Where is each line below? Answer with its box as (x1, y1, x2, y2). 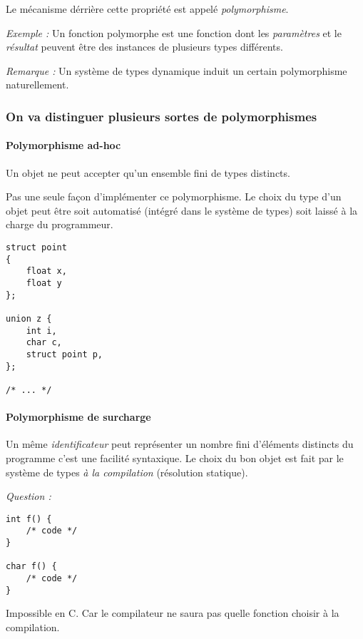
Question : (6, 489, 51, 503)
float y (26, 277, 62, 288)
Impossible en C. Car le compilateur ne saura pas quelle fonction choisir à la (6, 605, 339, 620)
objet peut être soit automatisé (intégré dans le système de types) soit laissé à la (6, 203, 358, 218)
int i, (26, 325, 57, 336)
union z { (6, 313, 52, 324)
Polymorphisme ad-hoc (6, 138, 121, 153)
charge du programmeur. (6, 217, 113, 232)
